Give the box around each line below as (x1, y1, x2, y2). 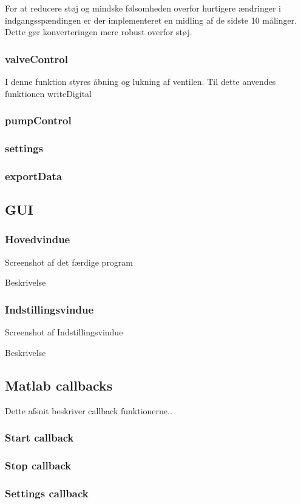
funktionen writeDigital (5, 87, 92, 99)
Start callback (5, 430, 74, 445)
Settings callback (5, 485, 89, 500)
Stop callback (5, 457, 72, 472)
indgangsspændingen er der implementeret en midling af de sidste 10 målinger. (5, 13, 297, 26)
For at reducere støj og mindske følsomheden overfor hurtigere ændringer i (5, 2, 282, 14)
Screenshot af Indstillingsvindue (5, 326, 123, 338)
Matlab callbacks (5, 375, 113, 394)
